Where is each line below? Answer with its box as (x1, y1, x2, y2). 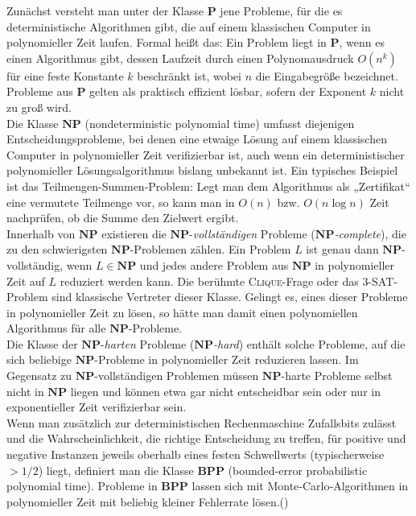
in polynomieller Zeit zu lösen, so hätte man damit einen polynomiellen (6, 303, 358, 320)
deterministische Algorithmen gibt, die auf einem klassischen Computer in (6, 18, 371, 35)
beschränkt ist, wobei (137, 67, 241, 84)
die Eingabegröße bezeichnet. (255, 67, 398, 84)
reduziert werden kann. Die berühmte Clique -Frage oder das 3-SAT (60, 272, 394, 289)
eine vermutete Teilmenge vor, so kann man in (6, 193, 235, 210)
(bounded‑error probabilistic (228, 461, 368, 478)
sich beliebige (6, 351, 72, 368)
